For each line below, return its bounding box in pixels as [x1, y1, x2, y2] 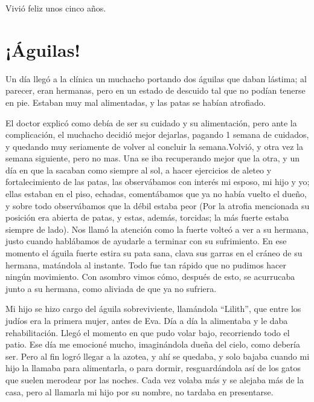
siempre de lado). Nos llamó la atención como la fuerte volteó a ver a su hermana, [5, 222, 309, 235]
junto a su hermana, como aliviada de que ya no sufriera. [5, 282, 217, 294]
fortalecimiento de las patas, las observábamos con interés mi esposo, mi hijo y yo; [5, 175, 310, 188]
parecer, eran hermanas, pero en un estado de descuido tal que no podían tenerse [5, 84, 306, 97]
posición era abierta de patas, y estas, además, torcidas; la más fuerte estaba [5, 211, 289, 224]
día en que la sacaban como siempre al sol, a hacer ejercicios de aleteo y [5, 163, 272, 176]
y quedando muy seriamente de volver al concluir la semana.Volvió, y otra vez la [5, 140, 304, 152]
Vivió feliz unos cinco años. [5, 2, 106, 14]
